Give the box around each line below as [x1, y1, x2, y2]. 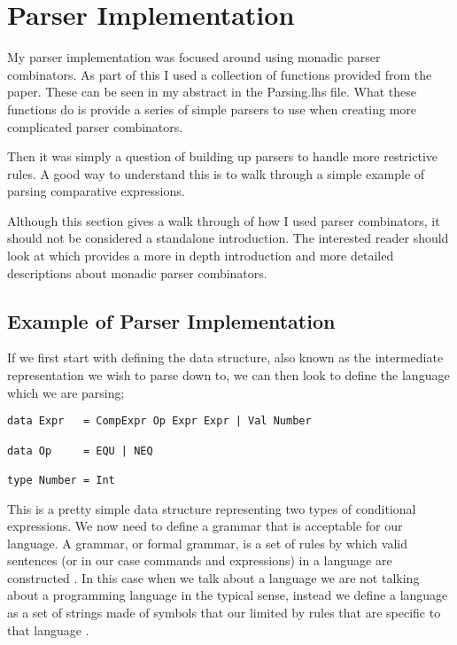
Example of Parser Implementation [7, 307, 336, 334]
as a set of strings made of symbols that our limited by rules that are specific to [7, 603, 441, 622]
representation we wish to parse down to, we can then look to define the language [7, 366, 450, 385]
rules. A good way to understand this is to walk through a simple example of [7, 164, 425, 183]
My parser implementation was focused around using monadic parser [7, 48, 381, 66]
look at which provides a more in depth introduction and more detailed [7, 246, 394, 265]
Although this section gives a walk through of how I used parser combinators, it [7, 211, 440, 229]
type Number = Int [7, 473, 115, 486]
